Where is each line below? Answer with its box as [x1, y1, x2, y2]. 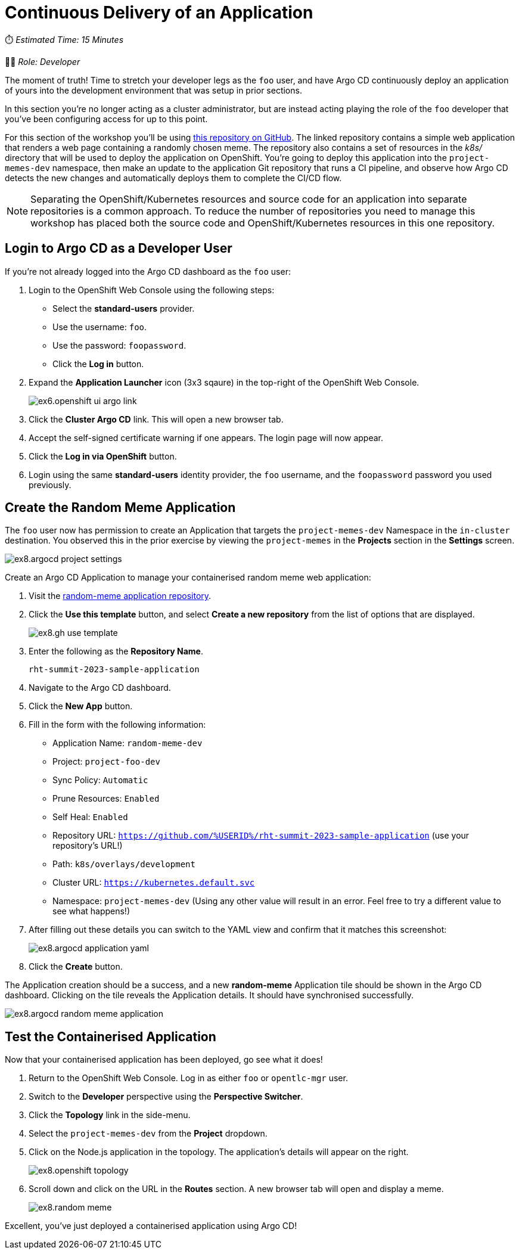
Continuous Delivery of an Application [5, 2, 313, 23]
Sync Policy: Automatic [52, 775, 148, 786]
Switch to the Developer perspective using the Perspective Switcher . [29, 1091, 303, 1102]
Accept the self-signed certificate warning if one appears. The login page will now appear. [29, 432, 384, 443]
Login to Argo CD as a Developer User [5, 241, 232, 256]
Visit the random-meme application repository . [29, 591, 212, 601]
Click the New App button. [29, 701, 133, 712]
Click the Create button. [29, 961, 123, 972]
